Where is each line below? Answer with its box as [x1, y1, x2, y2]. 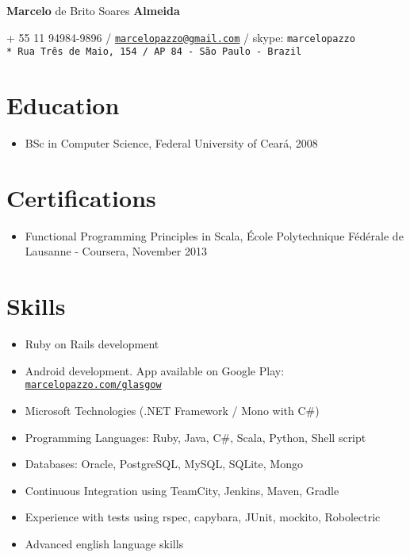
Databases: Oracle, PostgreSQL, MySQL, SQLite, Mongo [25, 455, 303, 472]
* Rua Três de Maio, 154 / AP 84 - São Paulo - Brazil [6, 46, 302, 58]
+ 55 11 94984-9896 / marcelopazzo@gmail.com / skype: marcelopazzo [6, 29, 355, 45]
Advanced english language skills [25, 535, 184, 551]
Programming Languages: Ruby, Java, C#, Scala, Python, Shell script [25, 428, 366, 445]
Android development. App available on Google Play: [25, 362, 285, 378]
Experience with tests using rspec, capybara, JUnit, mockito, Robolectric [25, 509, 381, 525]
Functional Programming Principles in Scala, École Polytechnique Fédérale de [25, 227, 404, 244]
